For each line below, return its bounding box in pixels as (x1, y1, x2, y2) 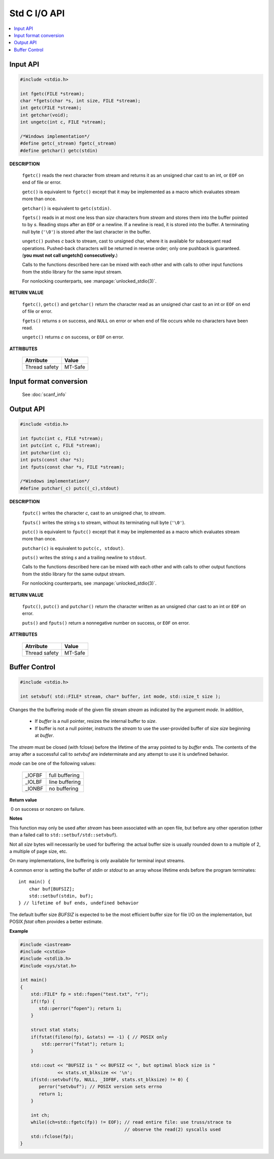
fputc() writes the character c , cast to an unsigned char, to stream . (22, 510, 166, 516)
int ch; (30, 1112, 50, 1118)
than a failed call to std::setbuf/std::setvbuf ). (9, 832, 118, 838)
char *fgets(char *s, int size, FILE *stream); (20, 98, 141, 104)
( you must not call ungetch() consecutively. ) (22, 252, 118, 258)
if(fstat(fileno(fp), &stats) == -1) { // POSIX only (30, 1034, 167, 1040)
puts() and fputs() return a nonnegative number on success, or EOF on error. (22, 620, 190, 626)
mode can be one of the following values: (9, 760, 96, 767)
